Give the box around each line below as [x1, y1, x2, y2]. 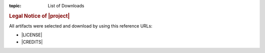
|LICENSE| [21, 32, 43, 38]
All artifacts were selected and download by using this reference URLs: [9, 23, 153, 29]
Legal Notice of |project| [9, 12, 70, 19]
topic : [9, 3, 22, 8]
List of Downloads [48, 3, 84, 8]
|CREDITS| [21, 39, 43, 45]
